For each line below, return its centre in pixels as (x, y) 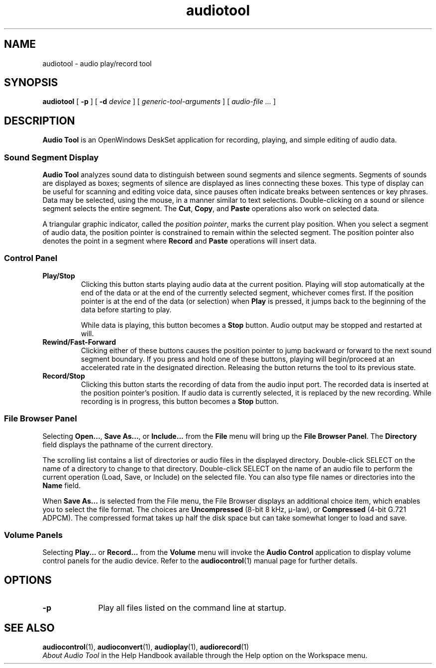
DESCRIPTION (40, 121)
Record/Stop (64, 376)
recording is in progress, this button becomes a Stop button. (180, 401)
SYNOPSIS (31, 83)
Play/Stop (59, 275)
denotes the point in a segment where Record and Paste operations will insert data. (179, 241)
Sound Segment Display (52, 157)
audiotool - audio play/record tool (97, 63)
